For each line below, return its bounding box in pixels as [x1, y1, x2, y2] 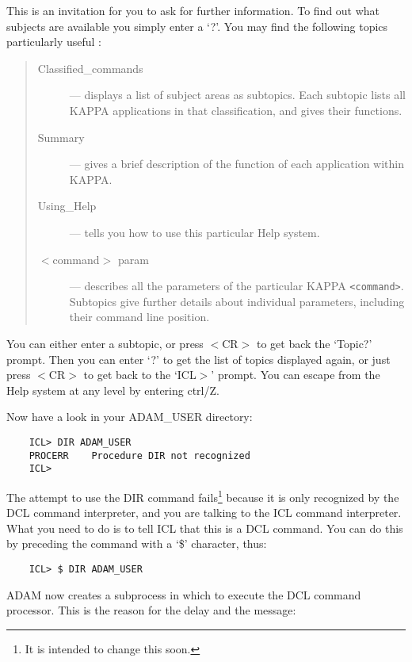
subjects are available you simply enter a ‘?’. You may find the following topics [6, 17, 388, 34]
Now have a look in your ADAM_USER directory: [6, 408, 253, 425]
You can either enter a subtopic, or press [6, 335, 204, 351]
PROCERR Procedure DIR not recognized [29, 450, 250, 461]
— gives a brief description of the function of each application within [69, 155, 405, 172]
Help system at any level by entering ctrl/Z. [6, 381, 219, 398]
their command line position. [69, 308, 210, 325]
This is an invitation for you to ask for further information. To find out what [6, 2, 380, 18]
